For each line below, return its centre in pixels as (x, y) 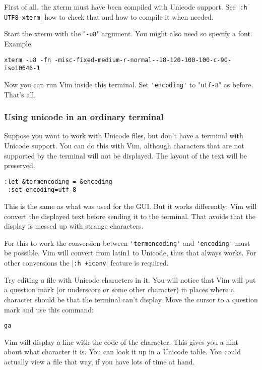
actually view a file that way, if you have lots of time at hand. (100, 361)
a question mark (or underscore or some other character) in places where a (119, 289)
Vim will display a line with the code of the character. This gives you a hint (121, 341)
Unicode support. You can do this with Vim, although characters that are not (124, 145)
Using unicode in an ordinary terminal (84, 117)
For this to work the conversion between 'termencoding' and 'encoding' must (127, 243)
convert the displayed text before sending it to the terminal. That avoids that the (130, 216)
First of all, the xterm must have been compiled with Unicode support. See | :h (126, 7)
